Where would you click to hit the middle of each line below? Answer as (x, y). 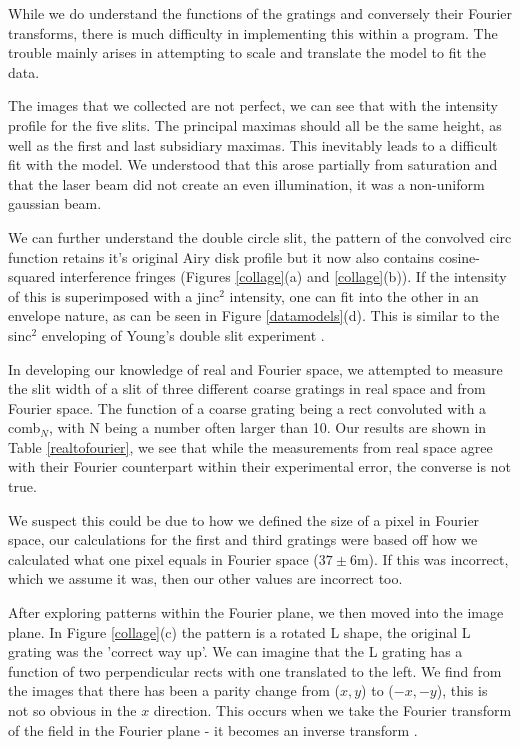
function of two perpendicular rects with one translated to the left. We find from (255, 670)
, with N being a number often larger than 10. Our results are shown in (267, 427)
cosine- (459, 256)
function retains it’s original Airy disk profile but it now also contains (221, 256)
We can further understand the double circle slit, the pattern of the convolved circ (260, 236)
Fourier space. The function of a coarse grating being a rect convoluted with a (247, 407)
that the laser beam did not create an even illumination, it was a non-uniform (246, 183)
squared (32, 276)
